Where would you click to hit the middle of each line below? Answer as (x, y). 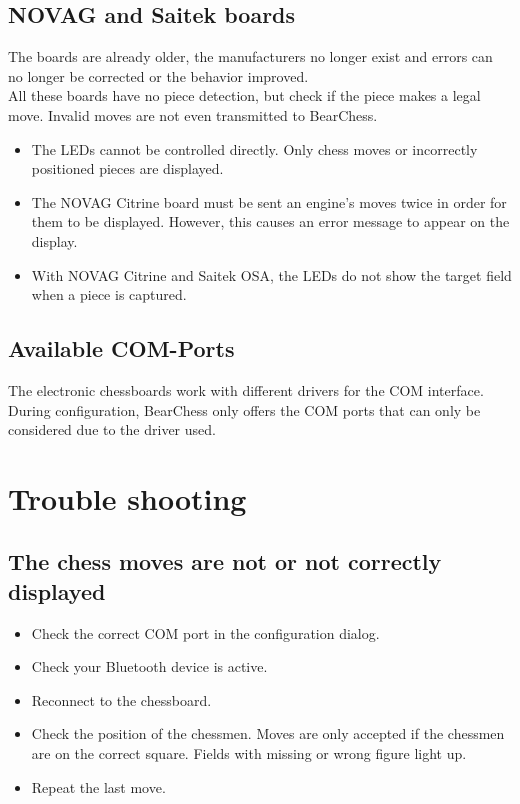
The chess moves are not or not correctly (225, 561)
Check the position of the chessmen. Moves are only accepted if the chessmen (268, 733)
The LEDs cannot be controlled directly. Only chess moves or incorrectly (254, 148)
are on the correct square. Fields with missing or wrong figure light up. (249, 753)
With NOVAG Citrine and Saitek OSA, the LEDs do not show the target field (271, 274)
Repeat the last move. (98, 786)
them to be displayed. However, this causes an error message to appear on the (270, 221)
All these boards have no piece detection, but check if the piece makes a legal (244, 95)
